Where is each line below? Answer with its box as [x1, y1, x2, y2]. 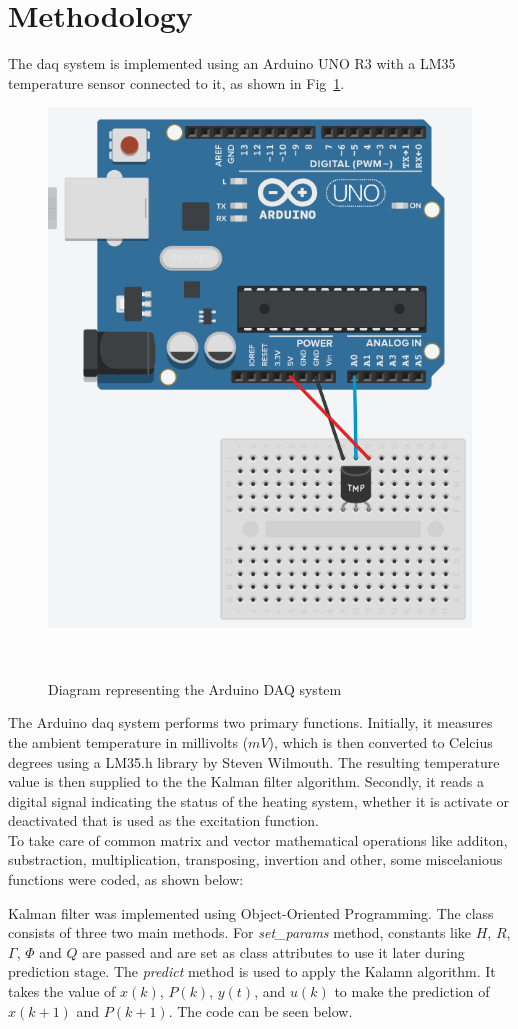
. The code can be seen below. [168, 1000, 353, 1021]
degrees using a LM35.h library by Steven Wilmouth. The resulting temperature [8, 751, 500, 772]
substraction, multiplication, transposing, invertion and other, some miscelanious [8, 849, 503, 870]
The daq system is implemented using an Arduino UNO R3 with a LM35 [8, 53, 456, 74]
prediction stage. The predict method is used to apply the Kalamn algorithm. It [8, 961, 496, 982]
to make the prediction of [334, 981, 490, 1002]
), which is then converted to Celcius [268, 731, 493, 752]
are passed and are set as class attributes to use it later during [82, 941, 465, 962]
